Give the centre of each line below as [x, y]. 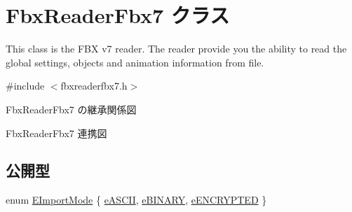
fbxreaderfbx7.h [94, 86]
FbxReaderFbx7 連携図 [56, 133]
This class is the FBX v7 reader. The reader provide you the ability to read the [176, 49]
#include [25, 86]
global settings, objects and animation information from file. [135, 62]
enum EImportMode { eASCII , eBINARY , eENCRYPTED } [136, 200]
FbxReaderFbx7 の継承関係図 [71, 109]
